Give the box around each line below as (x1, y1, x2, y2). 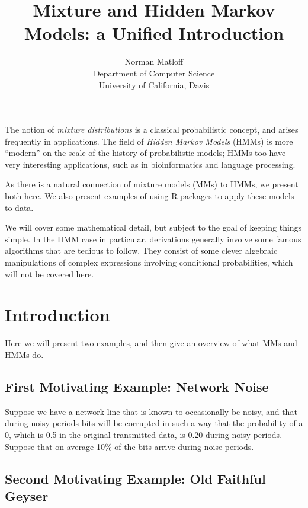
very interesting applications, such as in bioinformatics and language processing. (5, 158, 296, 170)
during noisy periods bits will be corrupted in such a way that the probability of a (5, 417, 303, 429)
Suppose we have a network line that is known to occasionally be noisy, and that (5, 405, 297, 417)
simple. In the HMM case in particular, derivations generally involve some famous (5, 232, 301, 245)
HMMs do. (5, 348, 44, 360)
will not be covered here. (5, 267, 94, 280)
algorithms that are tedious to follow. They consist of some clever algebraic (5, 244, 278, 257)
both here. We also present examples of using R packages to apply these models (5, 190, 294, 202)
